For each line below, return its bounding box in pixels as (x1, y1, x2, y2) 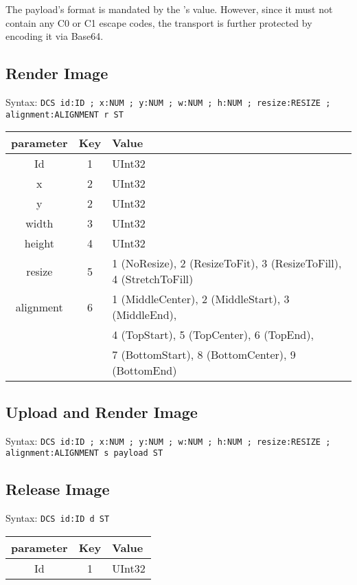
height (24, 235, 54, 252)
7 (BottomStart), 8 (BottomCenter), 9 (112, 346, 296, 363)
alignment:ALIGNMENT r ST (5, 109, 124, 120)
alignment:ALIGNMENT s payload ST (5, 448, 163, 459)
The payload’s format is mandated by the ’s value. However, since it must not (5, 2, 333, 16)
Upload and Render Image (5, 401, 198, 422)
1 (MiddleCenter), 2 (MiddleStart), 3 (112, 291, 290, 307)
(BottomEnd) (112, 362, 177, 379)
